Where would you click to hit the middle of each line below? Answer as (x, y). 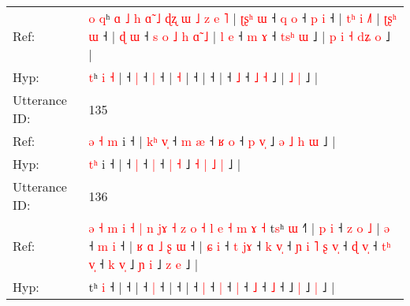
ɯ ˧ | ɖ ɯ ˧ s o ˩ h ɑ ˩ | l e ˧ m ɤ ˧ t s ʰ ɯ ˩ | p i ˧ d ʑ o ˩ (239, 36)
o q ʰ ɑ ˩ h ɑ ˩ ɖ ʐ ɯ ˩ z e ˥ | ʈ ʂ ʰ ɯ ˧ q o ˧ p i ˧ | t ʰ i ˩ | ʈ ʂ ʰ (242, 18)
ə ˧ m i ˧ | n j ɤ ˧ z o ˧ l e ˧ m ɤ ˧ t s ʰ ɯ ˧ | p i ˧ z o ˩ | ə (239, 228)
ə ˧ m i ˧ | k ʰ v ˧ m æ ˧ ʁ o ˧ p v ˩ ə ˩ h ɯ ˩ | (212, 141)
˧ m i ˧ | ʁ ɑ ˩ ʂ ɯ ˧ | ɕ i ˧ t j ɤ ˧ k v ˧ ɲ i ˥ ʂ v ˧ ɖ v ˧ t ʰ (240, 246)
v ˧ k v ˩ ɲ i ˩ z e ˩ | (143, 264)
